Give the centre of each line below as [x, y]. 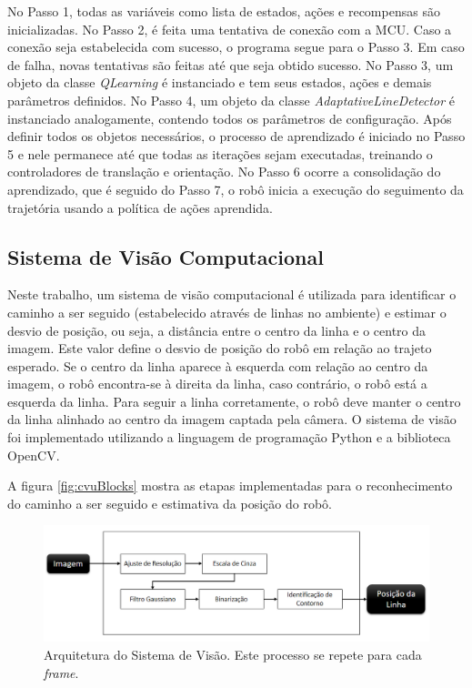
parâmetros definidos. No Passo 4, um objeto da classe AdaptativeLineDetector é [231, 100]
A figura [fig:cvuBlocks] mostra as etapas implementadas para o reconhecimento [230, 486]
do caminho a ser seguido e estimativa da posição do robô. [170, 503]
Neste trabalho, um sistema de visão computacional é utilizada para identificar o [232, 294]
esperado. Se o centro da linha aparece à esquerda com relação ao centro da [218, 365]
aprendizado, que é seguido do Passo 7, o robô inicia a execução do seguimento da [236, 189]
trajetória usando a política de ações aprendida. [140, 207]
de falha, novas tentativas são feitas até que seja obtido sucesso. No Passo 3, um [231, 64]
